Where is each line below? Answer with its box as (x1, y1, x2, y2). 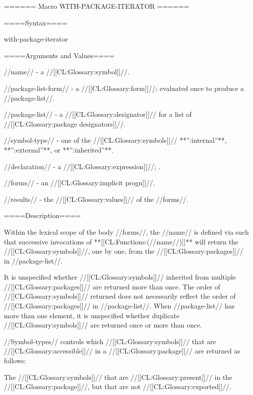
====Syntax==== (4, 17, 68, 27)
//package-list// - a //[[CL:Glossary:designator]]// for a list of (4, 109, 192, 119)
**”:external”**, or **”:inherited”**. (4, 144, 114, 154)
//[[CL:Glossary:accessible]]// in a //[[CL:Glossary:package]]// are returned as (4, 346, 240, 356)
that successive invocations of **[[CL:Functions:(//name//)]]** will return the (4, 236, 238, 246)
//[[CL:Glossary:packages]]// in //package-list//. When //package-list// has (4, 301, 235, 311)
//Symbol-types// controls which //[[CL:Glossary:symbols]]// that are (4, 336, 216, 346)
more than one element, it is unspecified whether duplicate (4, 310, 180, 320)
